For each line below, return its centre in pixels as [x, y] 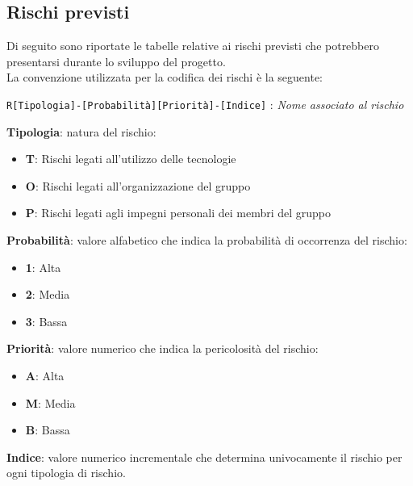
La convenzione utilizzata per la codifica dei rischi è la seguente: [165, 77]
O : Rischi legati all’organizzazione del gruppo [138, 185]
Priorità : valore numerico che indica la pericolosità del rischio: [163, 348]
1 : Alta [43, 267]
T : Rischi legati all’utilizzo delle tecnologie [131, 159]
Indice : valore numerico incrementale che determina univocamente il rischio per [204, 457]
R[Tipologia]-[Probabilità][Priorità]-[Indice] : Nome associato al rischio [205, 104]
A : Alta [45, 375]
